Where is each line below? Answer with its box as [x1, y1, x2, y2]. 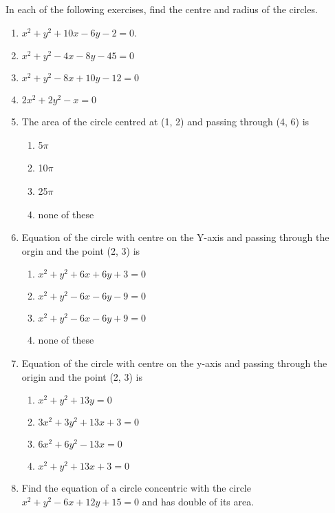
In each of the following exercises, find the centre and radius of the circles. [6, 2, 318, 16]
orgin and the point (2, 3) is [21, 243, 140, 258]
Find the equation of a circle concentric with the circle [21, 481, 251, 495]
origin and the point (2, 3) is [21, 369, 142, 384]
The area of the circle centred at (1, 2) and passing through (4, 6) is [21, 114, 310, 129]
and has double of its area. [142, 494, 255, 508]
